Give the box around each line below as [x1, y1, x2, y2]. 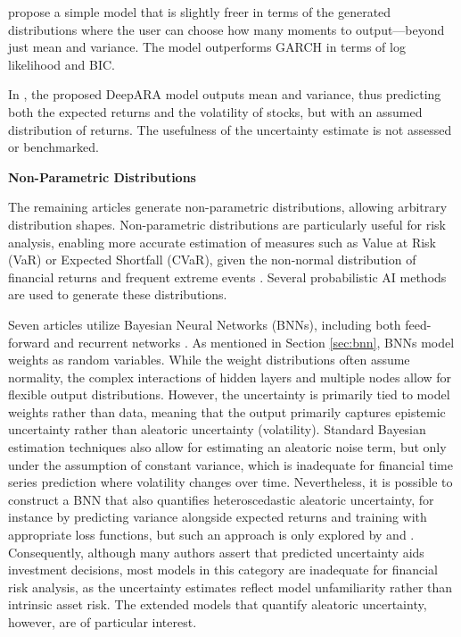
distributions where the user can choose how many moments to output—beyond [8, 20, 445, 38]
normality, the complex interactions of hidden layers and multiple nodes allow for [8, 367, 452, 386]
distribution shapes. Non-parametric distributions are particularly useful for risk [8, 214, 446, 233]
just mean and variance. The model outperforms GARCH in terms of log [8, 38, 406, 56]
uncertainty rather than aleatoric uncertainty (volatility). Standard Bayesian [8, 420, 426, 439]
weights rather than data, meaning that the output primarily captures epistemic [8, 402, 446, 421]
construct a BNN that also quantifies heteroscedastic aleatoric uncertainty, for [8, 490, 434, 508]
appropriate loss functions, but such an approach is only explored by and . [8, 525, 415, 544]
